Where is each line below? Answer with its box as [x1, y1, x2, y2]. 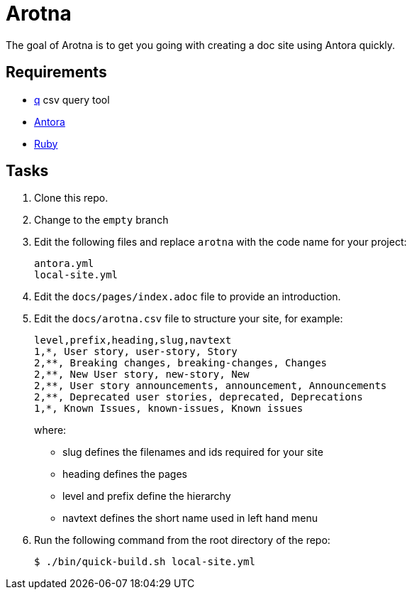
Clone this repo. [34, 192, 108, 204]
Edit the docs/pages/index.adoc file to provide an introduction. [34, 290, 341, 303]
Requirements [6, 63, 107, 82]
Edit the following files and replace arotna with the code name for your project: [34, 236, 407, 249]
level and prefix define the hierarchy [62, 490, 231, 503]
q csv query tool [34, 93, 110, 106]
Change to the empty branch [34, 214, 169, 226]
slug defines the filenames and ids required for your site [62, 446, 323, 459]
